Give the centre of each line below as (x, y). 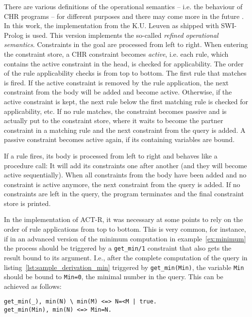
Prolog (14, 35)
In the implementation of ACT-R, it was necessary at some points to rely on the (124, 219)
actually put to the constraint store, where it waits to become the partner (114, 120)
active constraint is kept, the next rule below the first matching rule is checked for (126, 101)
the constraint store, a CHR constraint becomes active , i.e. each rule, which (116, 54)
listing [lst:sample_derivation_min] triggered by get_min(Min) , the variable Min (124, 267)
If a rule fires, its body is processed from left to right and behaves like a (111, 155)
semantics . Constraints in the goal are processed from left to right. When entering (126, 44)
